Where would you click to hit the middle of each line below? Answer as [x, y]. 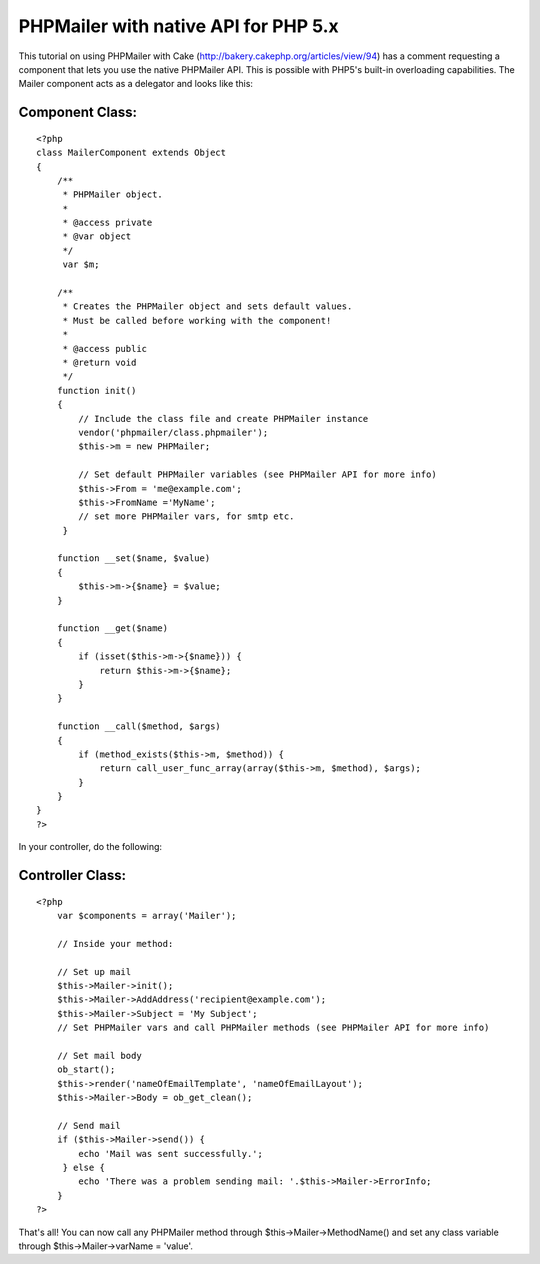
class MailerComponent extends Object [131, 153]
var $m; [81, 264]
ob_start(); [86, 1069]
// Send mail [88, 1125]
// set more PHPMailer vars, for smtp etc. [186, 516]
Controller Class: [72, 875]
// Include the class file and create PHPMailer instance [223, 418]
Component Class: [77, 112]
